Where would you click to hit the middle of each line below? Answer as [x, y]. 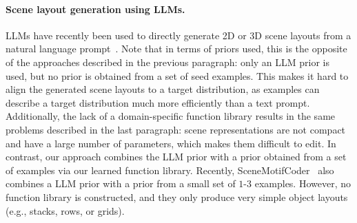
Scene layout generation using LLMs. [95, 9]
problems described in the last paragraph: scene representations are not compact [176, 129]
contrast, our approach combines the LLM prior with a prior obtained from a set [176, 157]
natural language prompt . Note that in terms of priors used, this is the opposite [176, 49]
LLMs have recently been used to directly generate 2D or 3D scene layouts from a [178, 35]
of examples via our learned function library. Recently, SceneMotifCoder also [170, 170]
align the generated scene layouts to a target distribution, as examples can [163, 89]
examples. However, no [303, 183]
